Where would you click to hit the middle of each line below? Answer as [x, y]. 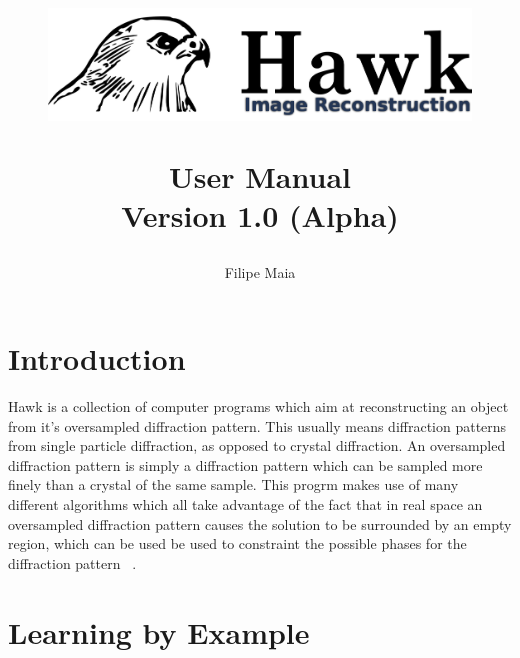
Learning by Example [159, 631]
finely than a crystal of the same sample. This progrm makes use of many [233, 484]
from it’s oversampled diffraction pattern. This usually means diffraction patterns [257, 425]
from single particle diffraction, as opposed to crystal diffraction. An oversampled [257, 445]
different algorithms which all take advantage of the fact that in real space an [245, 503]
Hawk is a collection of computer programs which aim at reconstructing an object [258, 406]
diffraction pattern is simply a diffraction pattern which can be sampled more [245, 464]
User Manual [260, 176]
